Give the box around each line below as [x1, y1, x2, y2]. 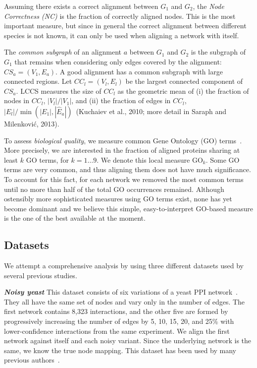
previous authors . [4, 355, 60, 365]
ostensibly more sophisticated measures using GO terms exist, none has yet [4, 193, 232, 204]
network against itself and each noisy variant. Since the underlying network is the [4, 335, 252, 346]
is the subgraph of [191, 47, 246, 57]
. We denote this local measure [97, 154, 190, 165]
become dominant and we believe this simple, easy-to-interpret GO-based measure [4, 203, 253, 213]
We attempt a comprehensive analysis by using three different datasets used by [4, 260, 244, 271]
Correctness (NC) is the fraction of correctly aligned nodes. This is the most [4, 10, 236, 21]
